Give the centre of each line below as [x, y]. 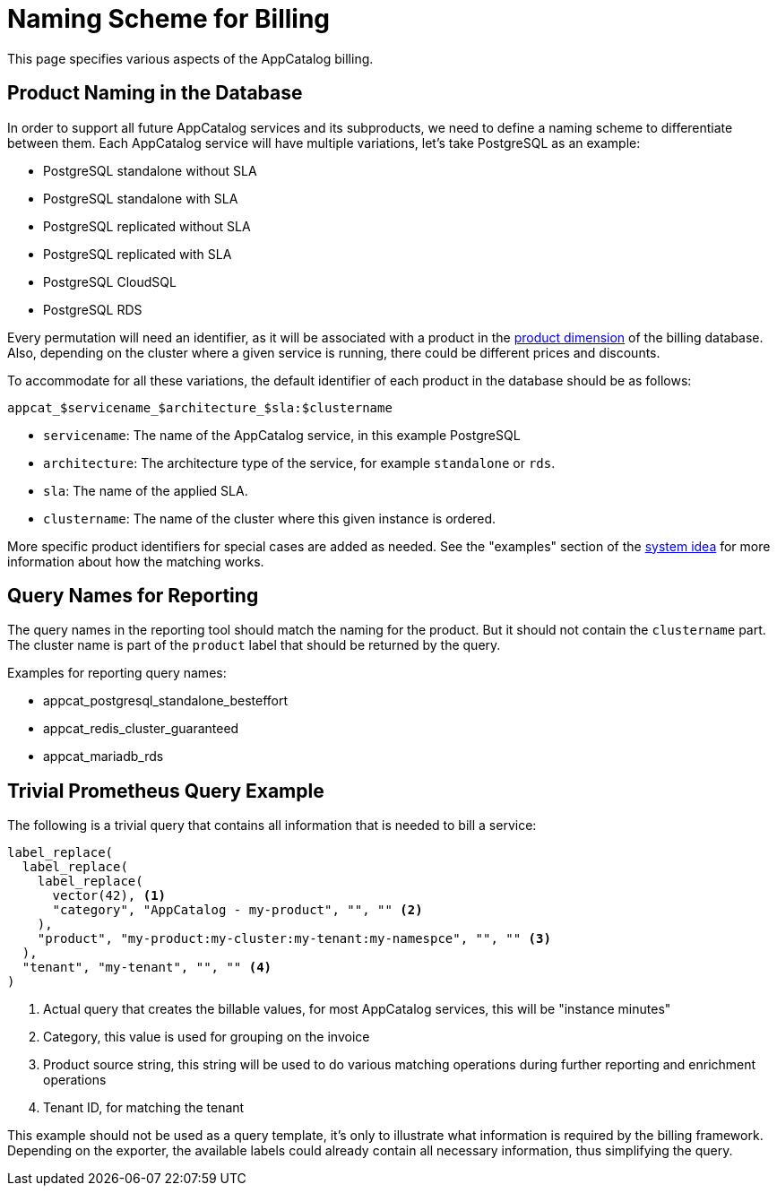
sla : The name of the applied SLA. [146, 490]
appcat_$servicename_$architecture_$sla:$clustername [200, 407]
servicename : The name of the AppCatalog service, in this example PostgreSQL [282, 435]
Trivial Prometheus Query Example [166, 791]
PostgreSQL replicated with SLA [138, 254]
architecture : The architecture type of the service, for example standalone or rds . [299, 463]
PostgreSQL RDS [93, 309]
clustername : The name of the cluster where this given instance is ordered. [270, 518]
